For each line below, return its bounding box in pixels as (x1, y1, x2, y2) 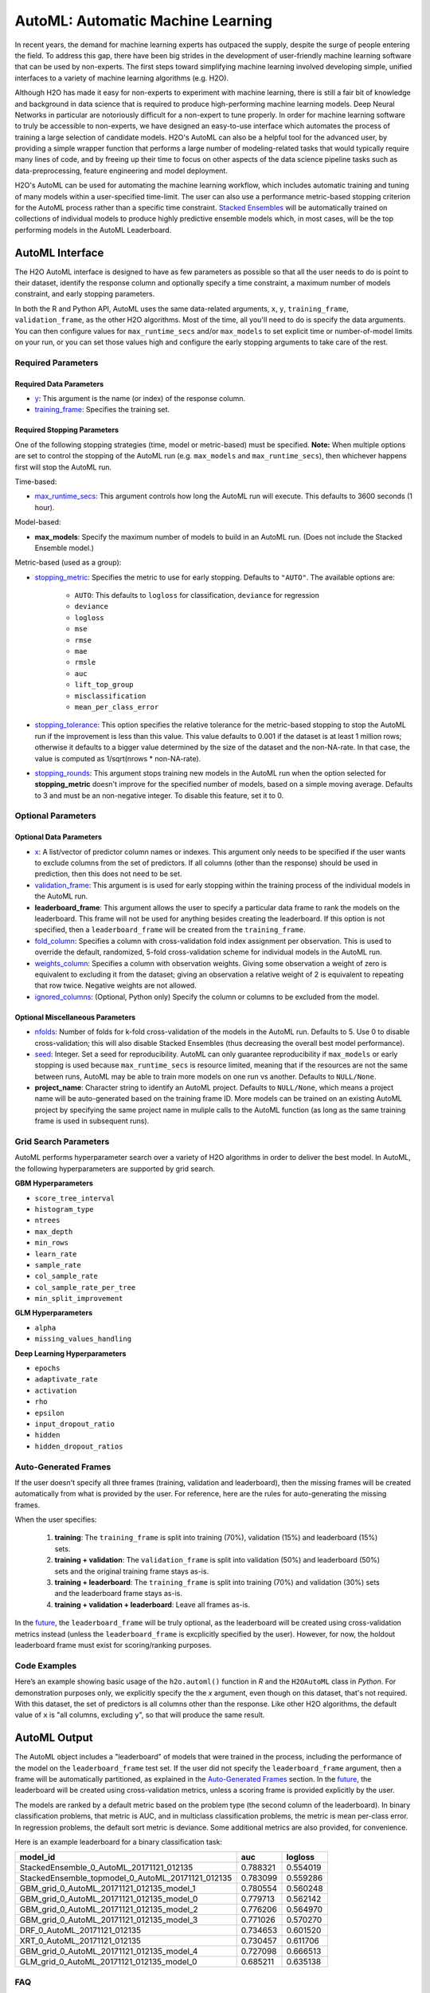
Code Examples (14, 1660, 77, 1671)
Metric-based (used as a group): (14, 558, 122, 568)
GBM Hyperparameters (14, 1178, 93, 1188)
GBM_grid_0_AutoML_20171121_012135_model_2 (19, 1904, 198, 1915)
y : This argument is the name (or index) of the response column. (34, 394, 246, 403)
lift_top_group (74, 680, 135, 690)
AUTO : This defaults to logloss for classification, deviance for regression (74, 591, 320, 600)
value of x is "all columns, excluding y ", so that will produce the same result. (14, 1710, 265, 1720)
